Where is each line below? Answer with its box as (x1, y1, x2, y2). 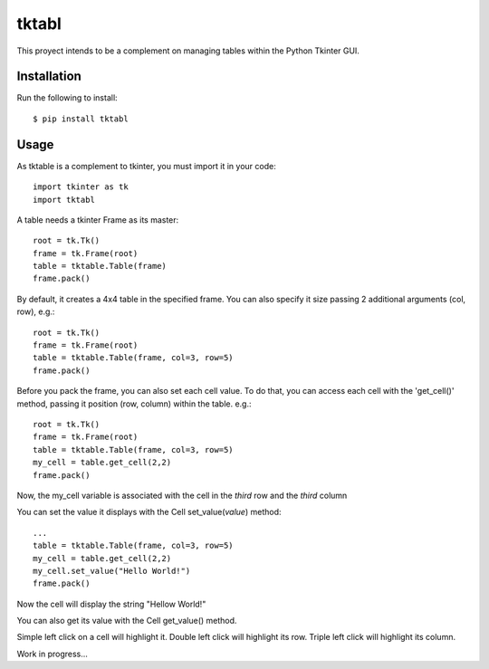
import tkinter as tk (33, 182, 129, 192)
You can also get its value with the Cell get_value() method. (16, 616, 237, 626)
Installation (16, 69, 81, 84)
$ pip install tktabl (33, 113, 129, 124)
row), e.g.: (16, 306, 55, 317)
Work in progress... (16, 648, 88, 659)
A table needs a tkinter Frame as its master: (16, 214, 179, 225)
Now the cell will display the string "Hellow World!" (16, 598, 206, 609)
